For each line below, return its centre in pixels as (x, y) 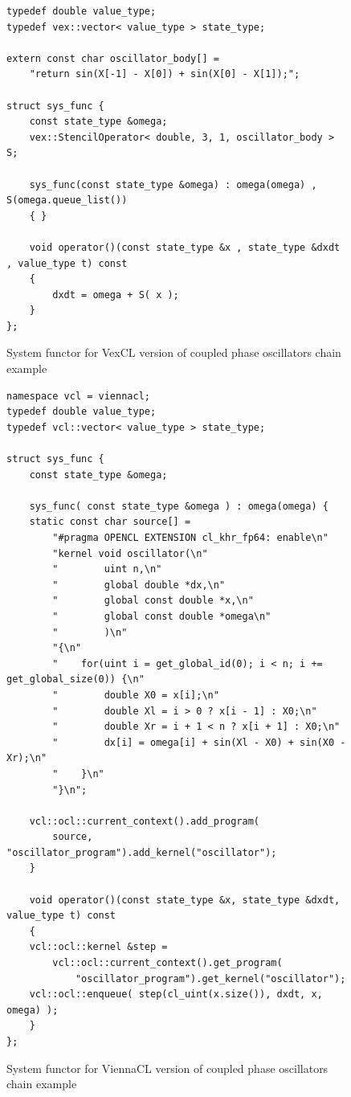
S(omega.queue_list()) (67, 201)
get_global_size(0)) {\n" (76, 679)
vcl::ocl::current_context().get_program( (167, 963)
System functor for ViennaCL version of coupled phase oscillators (167, 1068)
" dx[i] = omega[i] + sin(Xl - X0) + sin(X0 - (199, 742)
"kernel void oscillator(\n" (130, 553)
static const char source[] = (110, 522)
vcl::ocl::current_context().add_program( (144, 821)
